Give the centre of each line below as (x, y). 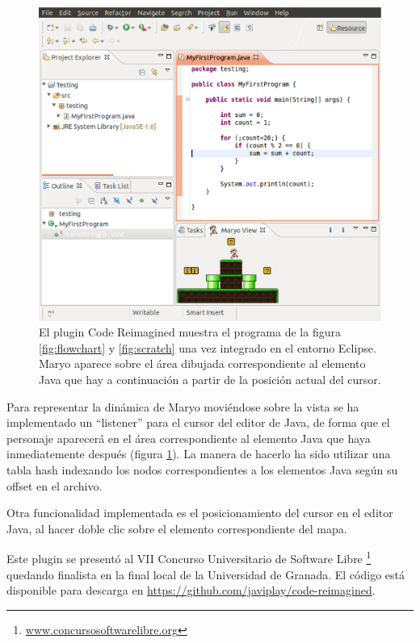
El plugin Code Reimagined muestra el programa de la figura (190, 332)
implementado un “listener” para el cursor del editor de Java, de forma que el (198, 422)
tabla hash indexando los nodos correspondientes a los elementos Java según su (202, 469)
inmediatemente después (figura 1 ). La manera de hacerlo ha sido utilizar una (199, 454)
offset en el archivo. (55, 485)
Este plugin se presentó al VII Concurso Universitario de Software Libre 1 (189, 557)
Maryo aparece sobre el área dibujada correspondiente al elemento (202, 363)
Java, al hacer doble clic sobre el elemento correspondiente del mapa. (177, 528)
